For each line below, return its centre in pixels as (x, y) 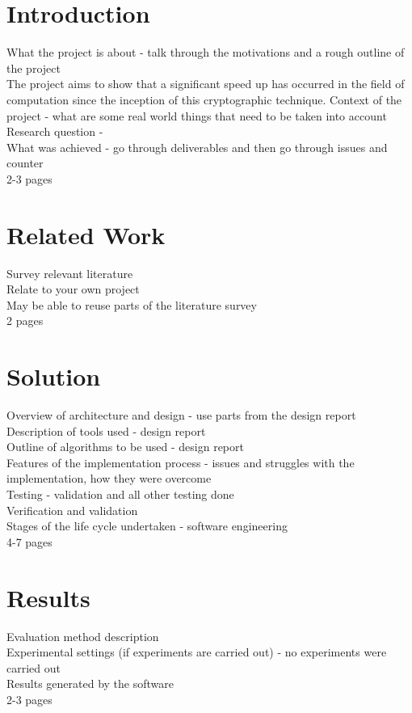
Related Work (86, 234)
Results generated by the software (90, 683)
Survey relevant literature (70, 273)
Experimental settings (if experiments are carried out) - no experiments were (197, 652)
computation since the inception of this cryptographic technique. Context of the (204, 99)
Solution (54, 376)
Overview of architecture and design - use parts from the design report (181, 415)
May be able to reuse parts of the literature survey (132, 304)
